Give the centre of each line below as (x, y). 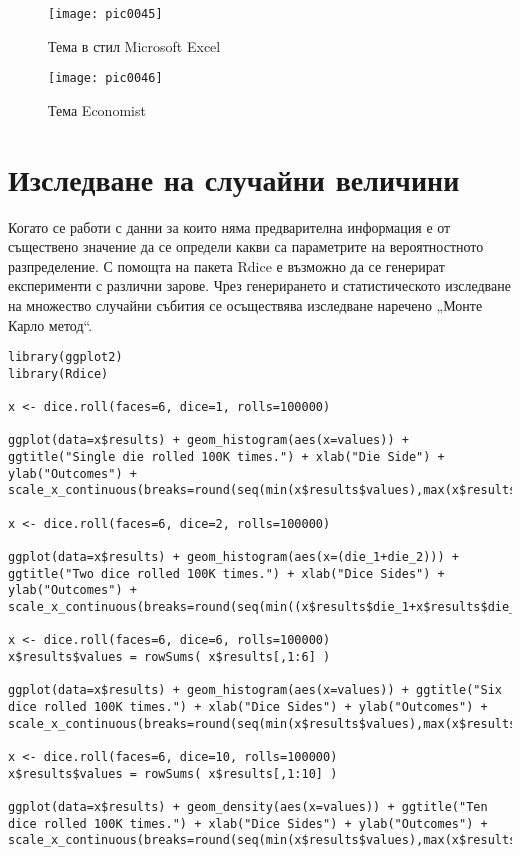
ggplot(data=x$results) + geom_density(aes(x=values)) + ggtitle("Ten (248, 806)
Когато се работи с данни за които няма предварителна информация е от (229, 226)
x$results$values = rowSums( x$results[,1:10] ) (173, 773)
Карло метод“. (50, 324)
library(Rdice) (58, 373)
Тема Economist (97, 109)
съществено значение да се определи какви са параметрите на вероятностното (246, 246)
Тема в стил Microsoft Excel (134, 45)
